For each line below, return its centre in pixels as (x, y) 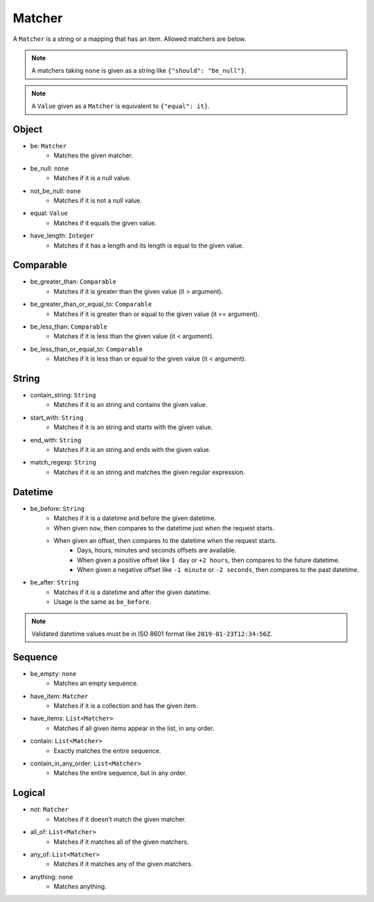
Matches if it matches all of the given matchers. (122, 842)
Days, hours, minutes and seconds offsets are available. (157, 550)
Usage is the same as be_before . (103, 602)
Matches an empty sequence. (96, 684)
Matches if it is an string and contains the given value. (131, 405)
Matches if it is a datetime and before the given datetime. (135, 518)
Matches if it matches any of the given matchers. (123, 864)
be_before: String (57, 508)
